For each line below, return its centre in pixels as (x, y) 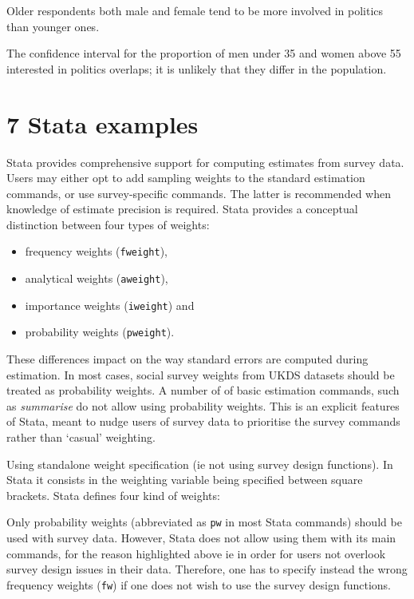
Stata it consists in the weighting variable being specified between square (185, 480)
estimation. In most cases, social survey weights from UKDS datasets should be (201, 374)
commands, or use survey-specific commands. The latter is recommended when (199, 193)
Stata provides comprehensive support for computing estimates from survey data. (205, 162)
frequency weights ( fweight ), (96, 251)
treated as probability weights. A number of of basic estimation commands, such (203, 390)
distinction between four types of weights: (108, 224)
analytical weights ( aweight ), (97, 278)
